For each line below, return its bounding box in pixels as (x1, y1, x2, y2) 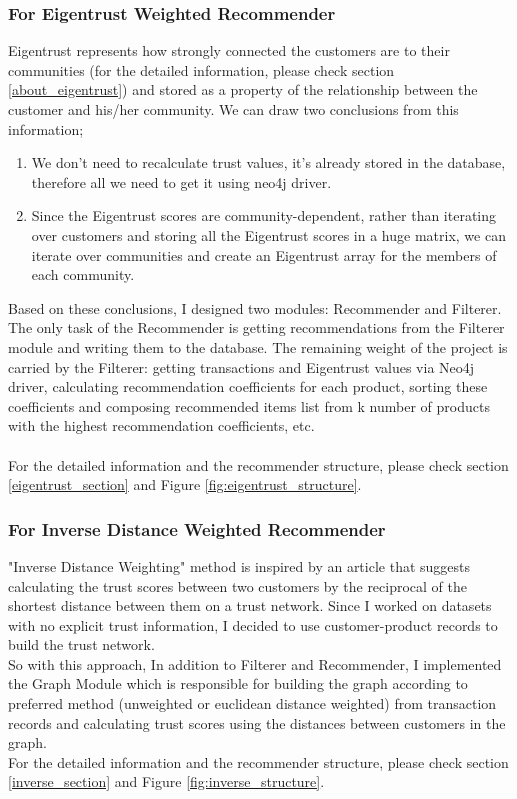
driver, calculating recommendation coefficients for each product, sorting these (8, 376, 488, 397)
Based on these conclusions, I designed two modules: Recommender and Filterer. (8, 297, 502, 318)
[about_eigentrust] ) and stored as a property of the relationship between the (8, 79, 478, 100)
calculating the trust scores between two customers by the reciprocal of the (8, 575, 468, 596)
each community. (31, 264, 135, 285)
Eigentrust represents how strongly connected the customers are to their (8, 40, 450, 61)
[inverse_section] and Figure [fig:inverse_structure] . (8, 771, 325, 792)
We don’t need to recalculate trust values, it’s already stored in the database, (31, 152, 506, 173)
